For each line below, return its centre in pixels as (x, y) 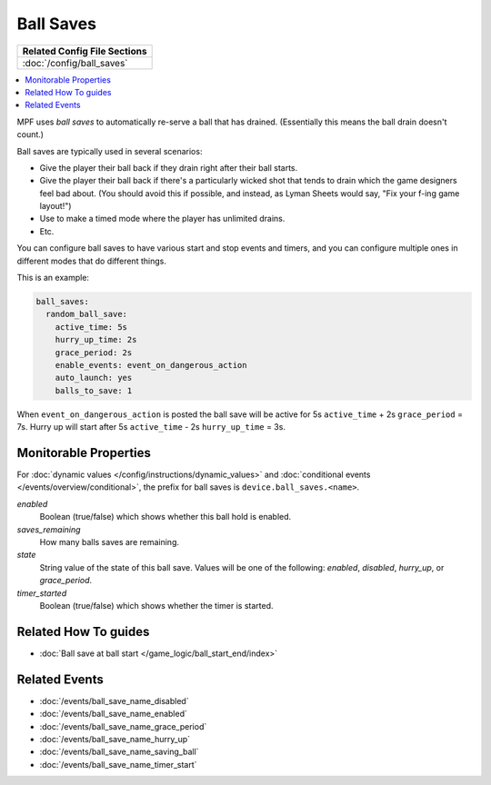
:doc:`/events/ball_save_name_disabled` (115, 701)
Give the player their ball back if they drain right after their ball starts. (169, 167)
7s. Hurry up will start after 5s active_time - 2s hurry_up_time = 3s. (151, 427)
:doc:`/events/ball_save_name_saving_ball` (119, 752)
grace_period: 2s (94, 353)
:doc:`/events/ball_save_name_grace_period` (123, 726)
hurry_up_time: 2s (96, 340)
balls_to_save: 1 (94, 390)
